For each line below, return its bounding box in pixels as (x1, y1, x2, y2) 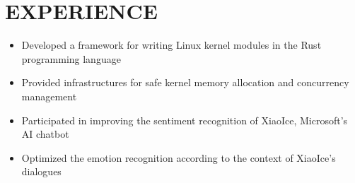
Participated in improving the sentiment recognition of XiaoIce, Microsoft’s (21, 112, 348, 127)
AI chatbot (21, 126, 69, 141)
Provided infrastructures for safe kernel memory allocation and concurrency (21, 75, 349, 90)
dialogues (21, 164, 62, 179)
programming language (21, 51, 121, 66)
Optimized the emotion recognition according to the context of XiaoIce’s (21, 150, 336, 165)
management (21, 88, 77, 103)
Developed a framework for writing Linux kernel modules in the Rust (21, 37, 322, 52)
